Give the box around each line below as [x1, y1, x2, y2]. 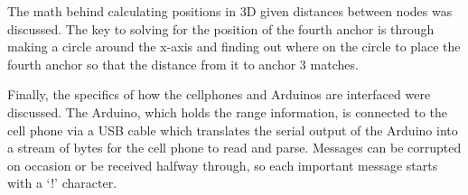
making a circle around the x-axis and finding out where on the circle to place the [7, 37, 461, 56]
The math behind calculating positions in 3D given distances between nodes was [7, 2, 453, 20]
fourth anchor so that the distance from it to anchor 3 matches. [7, 54, 359, 73]
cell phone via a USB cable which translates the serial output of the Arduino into [7, 120, 458, 139]
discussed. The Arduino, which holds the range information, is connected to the [7, 102, 448, 121]
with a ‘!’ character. [7, 173, 117, 192]
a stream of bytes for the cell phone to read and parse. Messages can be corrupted [7, 138, 462, 157]
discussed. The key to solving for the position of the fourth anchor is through [7, 19, 435, 38]
